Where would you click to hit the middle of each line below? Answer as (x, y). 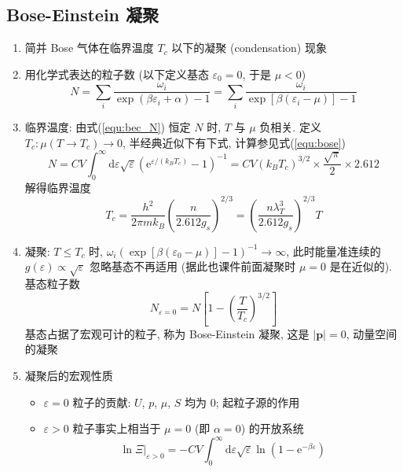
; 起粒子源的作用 (258, 402)
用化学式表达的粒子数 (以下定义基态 (117, 74)
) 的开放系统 (272, 428)
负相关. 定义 (290, 127)
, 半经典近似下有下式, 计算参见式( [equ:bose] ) (234, 142)
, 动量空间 (372, 333)
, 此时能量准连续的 (333, 251)
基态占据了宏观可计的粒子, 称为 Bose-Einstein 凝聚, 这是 (167, 333)
